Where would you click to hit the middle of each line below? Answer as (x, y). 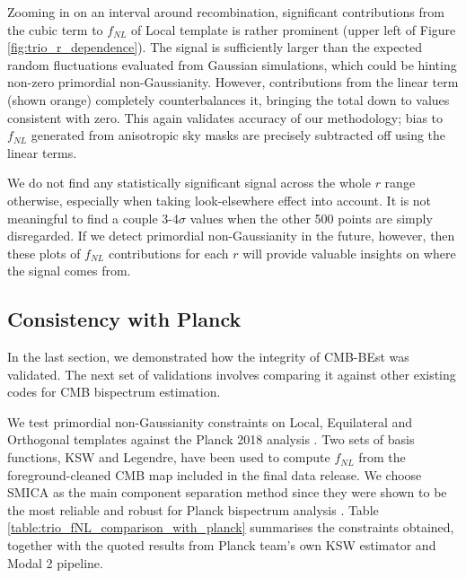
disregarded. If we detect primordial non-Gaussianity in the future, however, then (231, 236)
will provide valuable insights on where (349, 253)
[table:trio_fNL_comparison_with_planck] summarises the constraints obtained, (231, 527)
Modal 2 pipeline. (55, 562)
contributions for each (168, 253)
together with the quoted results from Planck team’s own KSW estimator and (222, 545)
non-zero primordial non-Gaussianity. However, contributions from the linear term (233, 82)
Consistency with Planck (124, 319)
